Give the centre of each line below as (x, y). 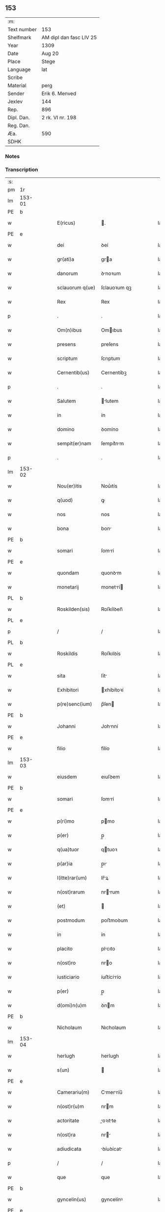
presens (67, 345)
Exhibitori (68, 690)
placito (65, 949)
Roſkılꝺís (111, 654)
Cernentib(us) (73, 373)
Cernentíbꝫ (114, 373)
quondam (68, 573)
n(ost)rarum (71, 892)
